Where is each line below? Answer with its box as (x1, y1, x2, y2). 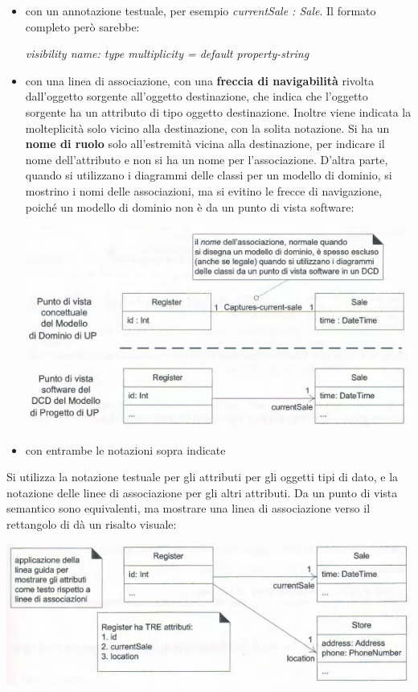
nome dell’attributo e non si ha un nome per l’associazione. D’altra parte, (25, 150, 388, 167)
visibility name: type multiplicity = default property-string (25, 45, 309, 62)
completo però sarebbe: (25, 18, 140, 35)
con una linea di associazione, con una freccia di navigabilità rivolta (25, 72, 375, 89)
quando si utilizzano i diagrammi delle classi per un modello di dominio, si (25, 167, 392, 183)
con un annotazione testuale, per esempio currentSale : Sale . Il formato (25, 2, 376, 19)
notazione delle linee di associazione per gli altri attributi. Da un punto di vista (6, 484, 398, 500)
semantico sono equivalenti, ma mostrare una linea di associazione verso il (6, 500, 371, 517)
